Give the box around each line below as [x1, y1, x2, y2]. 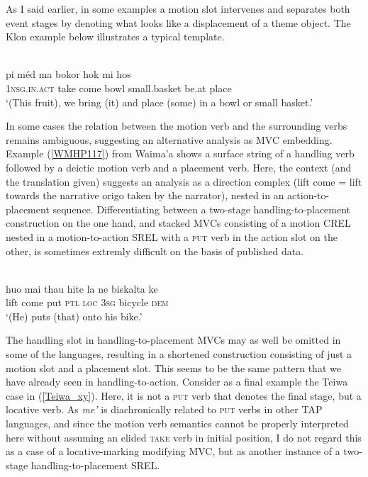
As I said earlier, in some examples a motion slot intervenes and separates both [6, 1, 350, 16]
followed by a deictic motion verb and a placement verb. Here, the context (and [6, 159, 352, 174]
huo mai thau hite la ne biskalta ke [6, 281, 158, 296]
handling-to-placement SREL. [30, 457, 160, 472]
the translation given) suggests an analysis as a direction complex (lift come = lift [6, 174, 362, 189]
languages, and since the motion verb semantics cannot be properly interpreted [6, 416, 349, 431]
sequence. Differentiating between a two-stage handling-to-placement [52, 201, 351, 216]
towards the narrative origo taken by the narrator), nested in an [6, 188, 284, 203]
